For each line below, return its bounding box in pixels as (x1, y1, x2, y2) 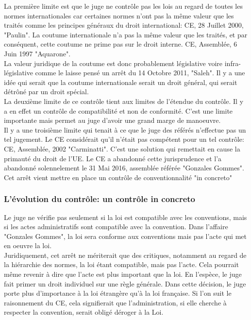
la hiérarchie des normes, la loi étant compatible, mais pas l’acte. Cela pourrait (4, 259, 239, 269)
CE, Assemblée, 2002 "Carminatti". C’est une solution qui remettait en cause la (4, 143, 240, 153)
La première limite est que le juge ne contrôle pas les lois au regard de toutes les (4, 1, 243, 11)
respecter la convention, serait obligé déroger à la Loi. (4, 307, 164, 317)
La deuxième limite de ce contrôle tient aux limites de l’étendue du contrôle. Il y (4, 96, 244, 106)
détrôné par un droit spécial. (4, 86, 89, 97)
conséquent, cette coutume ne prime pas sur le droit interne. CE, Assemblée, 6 (4, 39, 237, 49)
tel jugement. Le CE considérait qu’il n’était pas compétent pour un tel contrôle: (4, 134, 244, 144)
